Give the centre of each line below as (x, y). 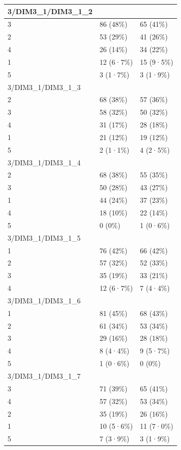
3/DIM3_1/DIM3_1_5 (44, 237)
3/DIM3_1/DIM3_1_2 (50, 11)
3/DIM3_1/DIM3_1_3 (44, 87)
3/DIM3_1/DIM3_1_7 (44, 375)
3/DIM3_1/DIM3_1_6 (44, 300)
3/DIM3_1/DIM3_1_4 (44, 162)
